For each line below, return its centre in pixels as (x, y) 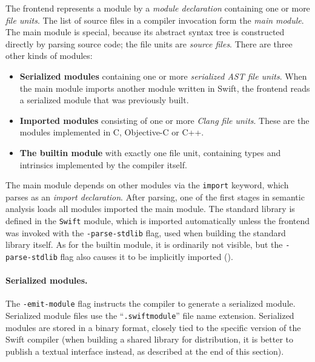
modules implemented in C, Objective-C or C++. (112, 132)
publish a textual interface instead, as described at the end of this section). (145, 351)
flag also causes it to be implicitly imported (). (147, 256)
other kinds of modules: (49, 56)
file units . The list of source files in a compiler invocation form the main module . (155, 20)
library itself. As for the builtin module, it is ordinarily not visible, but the (144, 244)
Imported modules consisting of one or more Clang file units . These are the (164, 120)
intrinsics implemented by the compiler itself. (103, 164)
